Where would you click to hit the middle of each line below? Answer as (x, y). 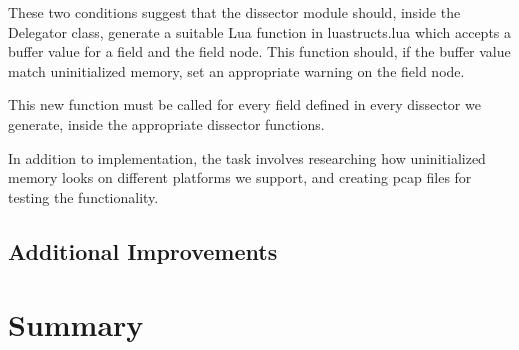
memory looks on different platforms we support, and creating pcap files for (240, 177)
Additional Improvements (143, 250)
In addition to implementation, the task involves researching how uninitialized (247, 157)
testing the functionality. (83, 196)
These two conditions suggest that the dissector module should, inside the (234, 12)
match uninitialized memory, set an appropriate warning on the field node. (236, 70)
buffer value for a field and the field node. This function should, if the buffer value (259, 51)
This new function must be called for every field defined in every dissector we (244, 104)
